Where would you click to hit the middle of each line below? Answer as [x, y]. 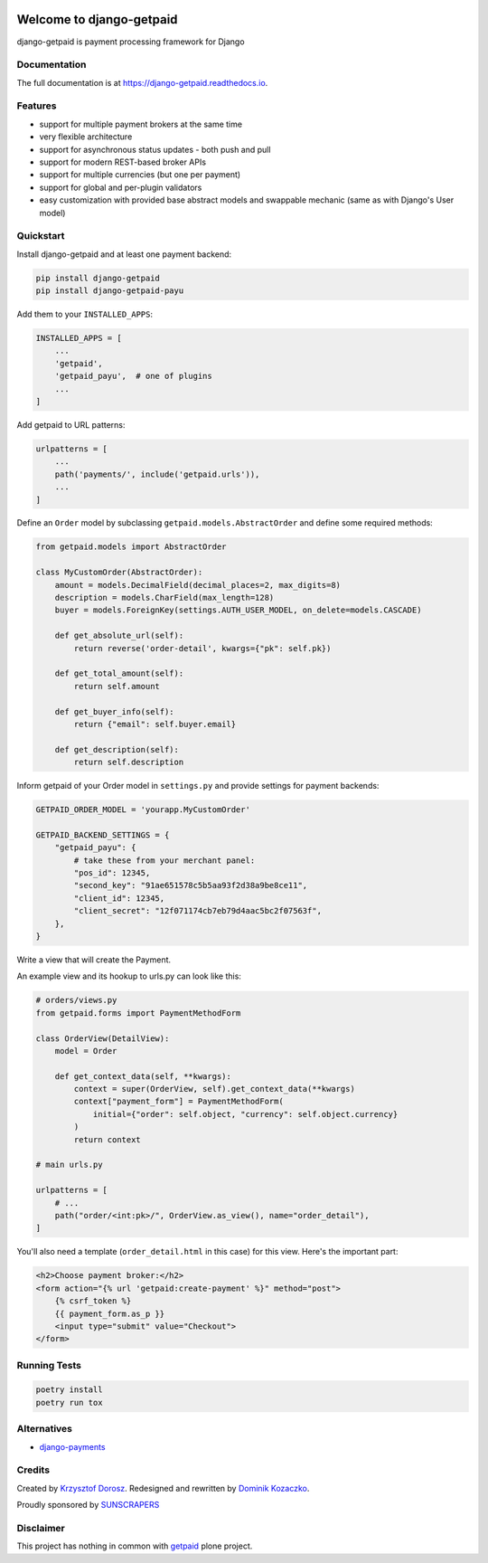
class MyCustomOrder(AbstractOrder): [119, 573]
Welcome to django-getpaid [97, 19]
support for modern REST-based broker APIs [123, 162]
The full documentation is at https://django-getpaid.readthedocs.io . [142, 82]
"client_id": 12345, [119, 898]
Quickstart [41, 236]
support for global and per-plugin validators [121, 187]
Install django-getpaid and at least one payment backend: [124, 254]
